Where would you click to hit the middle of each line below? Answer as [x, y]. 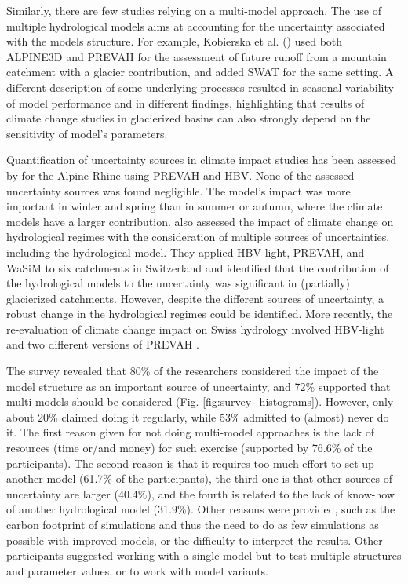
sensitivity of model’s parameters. [87, 133]
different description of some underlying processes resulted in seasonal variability [200, 87]
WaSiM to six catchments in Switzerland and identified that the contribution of [198, 267]
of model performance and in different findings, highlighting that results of [186, 102]
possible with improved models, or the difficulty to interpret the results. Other [195, 540]
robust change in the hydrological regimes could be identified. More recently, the [200, 314]
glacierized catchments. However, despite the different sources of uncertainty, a [195, 298]
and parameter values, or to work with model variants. [138, 570]
